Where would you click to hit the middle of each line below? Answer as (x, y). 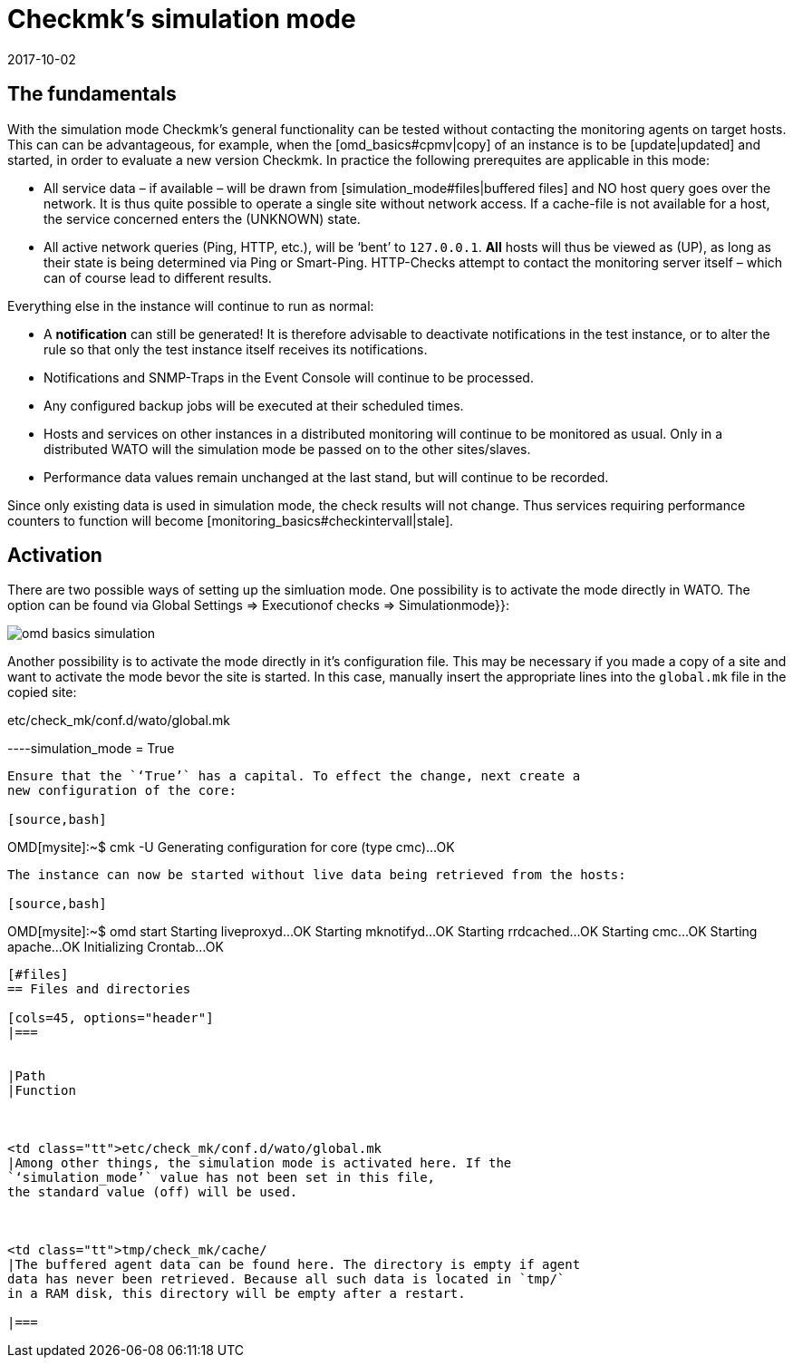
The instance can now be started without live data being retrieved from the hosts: (317, 875)
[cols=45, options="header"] (111, 1018)
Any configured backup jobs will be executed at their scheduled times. (254, 405)
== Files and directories (99, 989)
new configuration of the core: (122, 791)
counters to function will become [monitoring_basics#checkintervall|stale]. (231, 520)
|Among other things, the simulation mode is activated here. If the (260, 1163)
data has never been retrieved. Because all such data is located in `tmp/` (286, 1279)
